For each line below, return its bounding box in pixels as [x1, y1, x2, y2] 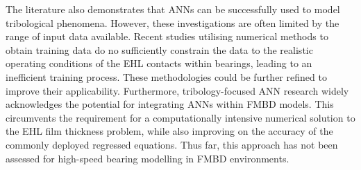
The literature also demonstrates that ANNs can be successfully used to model [6, 2, 340, 16]
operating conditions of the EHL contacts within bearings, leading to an [6, 56, 312, 70]
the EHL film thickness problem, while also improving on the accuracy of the [6, 124, 333, 138]
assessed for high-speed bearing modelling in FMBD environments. [6, 151, 289, 165]
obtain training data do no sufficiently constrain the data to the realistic [6, 42, 313, 57]
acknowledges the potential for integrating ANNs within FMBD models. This [6, 97, 334, 111]
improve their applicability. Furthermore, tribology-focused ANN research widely [6, 83, 349, 97]
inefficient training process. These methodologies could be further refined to [6, 69, 327, 84]
